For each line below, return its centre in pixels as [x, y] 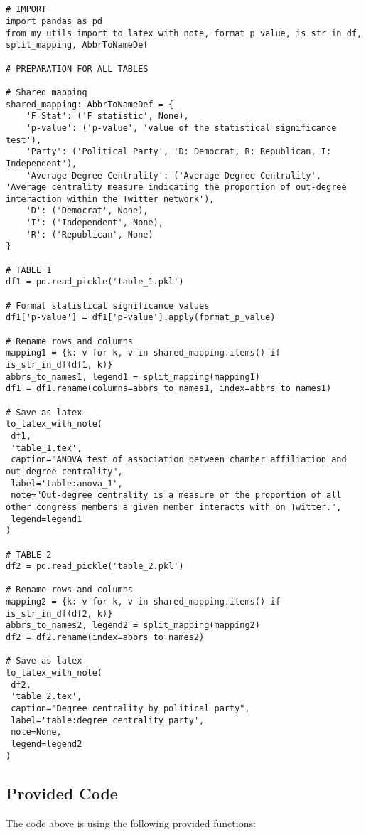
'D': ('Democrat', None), [87, 211]
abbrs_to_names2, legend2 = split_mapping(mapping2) [133, 626]
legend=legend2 [47, 744]
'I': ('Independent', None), [95, 223]
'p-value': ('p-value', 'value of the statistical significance [181, 128]
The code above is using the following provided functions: [131, 823]
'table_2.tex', [47, 697]
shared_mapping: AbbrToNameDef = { [90, 104]
